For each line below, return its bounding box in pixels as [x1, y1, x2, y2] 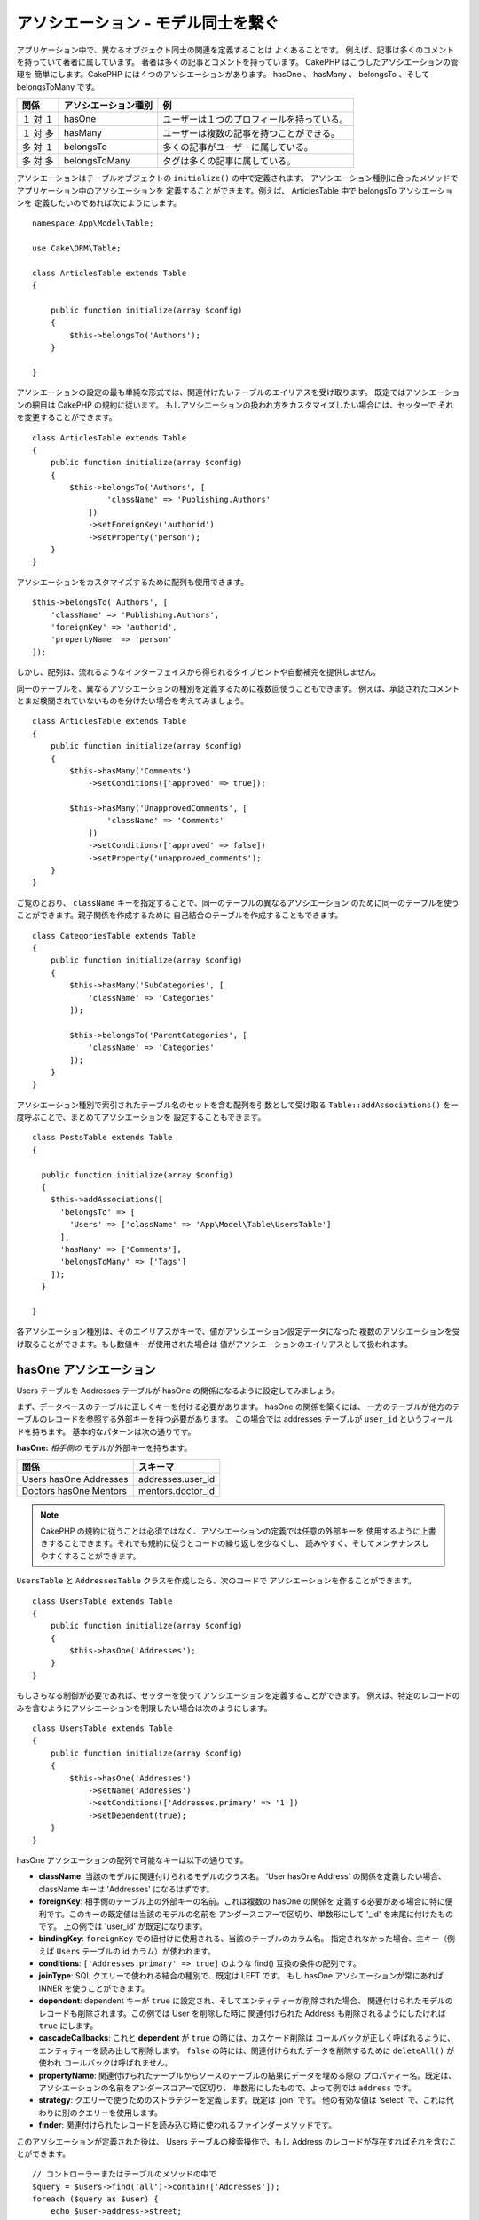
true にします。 [38, 2020, 98, 2031]
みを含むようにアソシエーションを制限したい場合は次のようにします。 [16, 1702, 272, 1713]
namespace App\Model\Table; [32, 218, 154, 228]
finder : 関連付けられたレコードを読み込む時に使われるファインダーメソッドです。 [38, 2120, 337, 2130]
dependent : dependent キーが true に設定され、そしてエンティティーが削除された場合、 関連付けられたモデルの [38, 1995, 453, 2006]
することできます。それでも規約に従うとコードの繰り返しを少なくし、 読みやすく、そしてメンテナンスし [47, 1538, 429, 1549]
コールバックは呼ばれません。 [63, 2057, 173, 2068]
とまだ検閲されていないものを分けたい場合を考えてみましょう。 [16, 695, 249, 706]
